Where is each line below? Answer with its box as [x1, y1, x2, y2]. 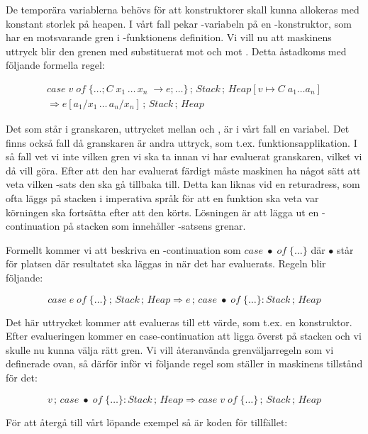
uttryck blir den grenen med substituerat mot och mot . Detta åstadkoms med [6, 43, 347, 58]
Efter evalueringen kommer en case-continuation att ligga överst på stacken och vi [6, 328, 362, 343]
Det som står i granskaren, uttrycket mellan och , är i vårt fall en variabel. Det [6, 121, 350, 136]
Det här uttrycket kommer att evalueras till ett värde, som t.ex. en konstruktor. [6, 314, 352, 329]
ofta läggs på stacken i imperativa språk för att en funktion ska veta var [6, 191, 319, 205]
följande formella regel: [6, 57, 105, 72]
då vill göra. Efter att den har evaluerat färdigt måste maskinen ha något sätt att [6, 162, 361, 177]
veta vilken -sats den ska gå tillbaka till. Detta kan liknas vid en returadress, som [6, 177, 360, 191]
